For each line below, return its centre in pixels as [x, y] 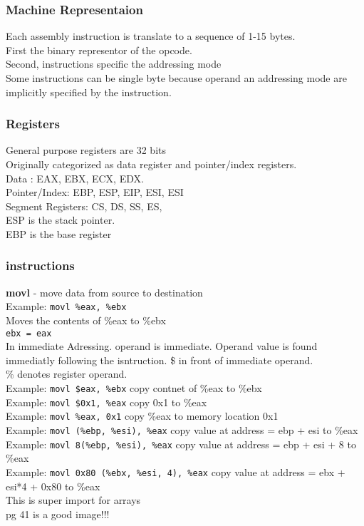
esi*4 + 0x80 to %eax [53, 486]
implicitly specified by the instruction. [89, 92]
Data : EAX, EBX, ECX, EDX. [75, 178]
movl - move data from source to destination [104, 292]
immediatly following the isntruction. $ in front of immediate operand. [160, 360]
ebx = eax [29, 333]
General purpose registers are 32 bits [86, 150]
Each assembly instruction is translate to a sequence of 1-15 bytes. [151, 36]
